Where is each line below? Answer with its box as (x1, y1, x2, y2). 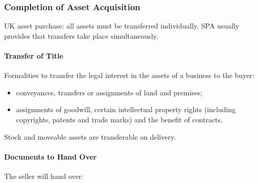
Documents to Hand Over (4, 151, 97, 162)
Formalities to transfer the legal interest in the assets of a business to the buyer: (4, 70, 254, 81)
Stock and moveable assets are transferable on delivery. (4, 131, 176, 142)
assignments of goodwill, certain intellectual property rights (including (16, 104, 236, 115)
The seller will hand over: (4, 170, 84, 181)
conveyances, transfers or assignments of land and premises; (16, 87, 202, 97)
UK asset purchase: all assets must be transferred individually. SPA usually (4, 20, 240, 31)
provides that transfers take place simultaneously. (4, 30, 159, 41)
